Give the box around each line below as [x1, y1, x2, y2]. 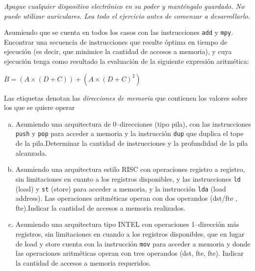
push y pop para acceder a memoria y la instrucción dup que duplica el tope [15, 128, 244, 138]
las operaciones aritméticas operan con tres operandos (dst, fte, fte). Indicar [15, 248, 244, 258]
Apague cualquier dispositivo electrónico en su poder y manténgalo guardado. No [4, 1, 245, 11]
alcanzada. [15, 147, 47, 158]
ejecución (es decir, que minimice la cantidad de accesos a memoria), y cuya [4, 46, 232, 56]
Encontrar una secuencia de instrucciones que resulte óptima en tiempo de [4, 36, 228, 47]
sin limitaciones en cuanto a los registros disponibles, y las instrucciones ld [15, 173, 241, 184]
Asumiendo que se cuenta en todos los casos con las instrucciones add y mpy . [4, 27, 233, 37]
